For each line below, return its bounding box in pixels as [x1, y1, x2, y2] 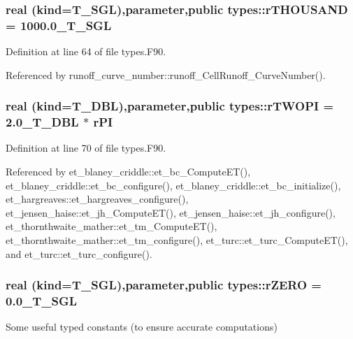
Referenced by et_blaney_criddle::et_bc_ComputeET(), [6, 164, 251, 179]
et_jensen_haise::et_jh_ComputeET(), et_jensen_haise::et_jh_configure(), [6, 205, 336, 219]
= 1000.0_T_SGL [6, 16, 112, 34]
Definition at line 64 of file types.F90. [6, 44, 166, 59]
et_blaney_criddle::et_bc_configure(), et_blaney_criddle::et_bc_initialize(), [6, 178, 341, 192]
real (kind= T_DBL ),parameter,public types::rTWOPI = [6, 97, 334, 115]
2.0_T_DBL [6, 113, 79, 131]
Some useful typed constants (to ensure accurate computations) [6, 319, 278, 334]
